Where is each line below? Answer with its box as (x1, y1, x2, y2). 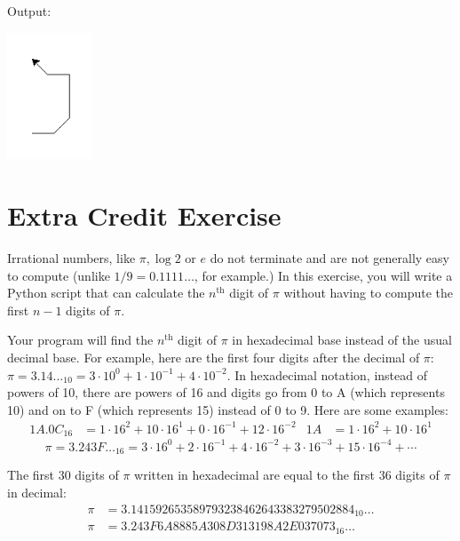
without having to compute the (283, 283, 454, 302)
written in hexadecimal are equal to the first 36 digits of (134, 465, 440, 484)
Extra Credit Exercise (7, 197, 282, 234)
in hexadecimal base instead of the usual (232, 330, 452, 349)
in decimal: (7, 482, 67, 501)
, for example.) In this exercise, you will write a (194, 266, 453, 284)
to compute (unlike (7, 266, 110, 284)
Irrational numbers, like (7, 249, 136, 267)
